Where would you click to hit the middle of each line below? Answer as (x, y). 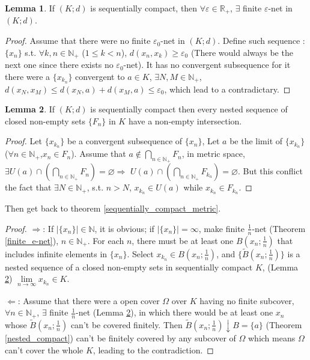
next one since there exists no (59, 65)
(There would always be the (242, 52)
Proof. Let (23, 141)
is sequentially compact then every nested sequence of (189, 109)
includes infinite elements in (56, 253)
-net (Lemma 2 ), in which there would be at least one (175, 312)
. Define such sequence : (261, 41)
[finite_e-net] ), (32, 240)
